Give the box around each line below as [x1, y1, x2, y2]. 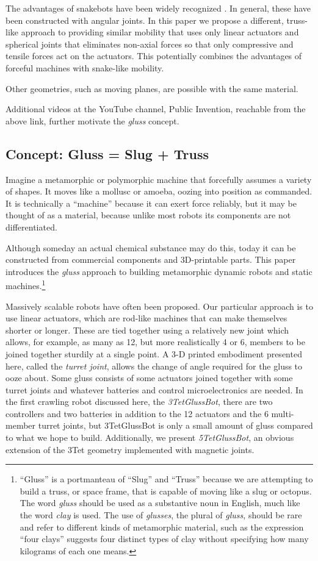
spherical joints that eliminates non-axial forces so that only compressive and [5, 37, 294, 50]
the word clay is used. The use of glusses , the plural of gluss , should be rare [20, 509, 302, 521]
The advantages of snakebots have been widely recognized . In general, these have [5, 2, 311, 14]
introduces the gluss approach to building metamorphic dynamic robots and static [5, 265, 313, 277]
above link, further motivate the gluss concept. [5, 114, 179, 127]
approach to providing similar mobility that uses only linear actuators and [21, 26, 299, 38]
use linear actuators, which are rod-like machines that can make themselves [5, 312, 287, 324]
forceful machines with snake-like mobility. [5, 61, 164, 74]
